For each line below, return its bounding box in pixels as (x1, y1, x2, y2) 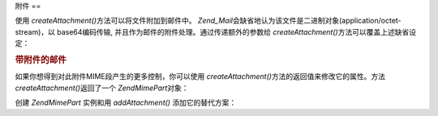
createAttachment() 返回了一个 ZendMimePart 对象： (15, 83, 190, 93)
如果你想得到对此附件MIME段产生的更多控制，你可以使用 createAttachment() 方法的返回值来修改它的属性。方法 (15, 72, 385, 81)
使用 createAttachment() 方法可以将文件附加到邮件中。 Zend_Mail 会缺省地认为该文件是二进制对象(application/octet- (15, 16, 401, 26)
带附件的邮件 (15, 54, 67, 65)
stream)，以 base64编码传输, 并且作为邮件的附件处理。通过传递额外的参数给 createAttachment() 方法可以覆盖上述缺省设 (15, 27, 417, 36)
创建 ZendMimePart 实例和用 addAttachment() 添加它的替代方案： (15, 97, 237, 107)
